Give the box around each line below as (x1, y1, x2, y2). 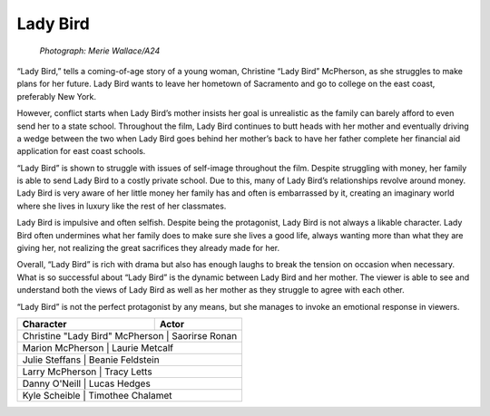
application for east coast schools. (16, 146, 146, 157)
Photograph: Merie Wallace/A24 (39, 45, 161, 56)
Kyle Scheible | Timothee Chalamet (22, 389, 172, 401)
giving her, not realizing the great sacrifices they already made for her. (16, 243, 280, 254)
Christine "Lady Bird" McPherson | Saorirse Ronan (22, 329, 238, 342)
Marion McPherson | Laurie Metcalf (22, 341, 174, 353)
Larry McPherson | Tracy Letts (22, 365, 153, 378)
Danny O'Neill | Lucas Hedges (22, 377, 152, 390)
